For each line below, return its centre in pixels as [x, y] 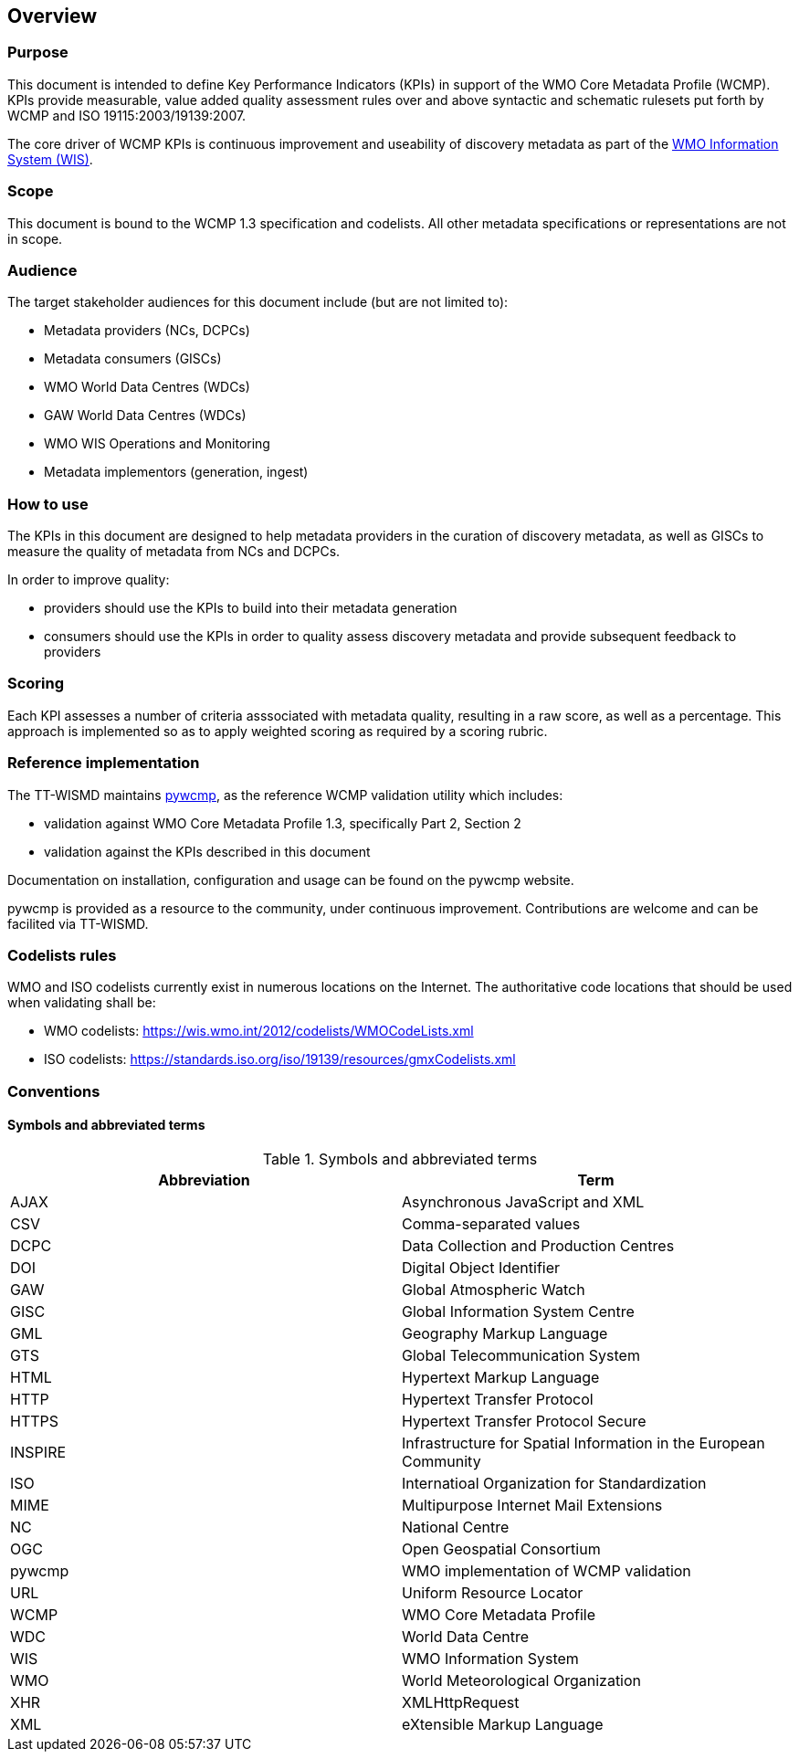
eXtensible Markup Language [503, 1724]
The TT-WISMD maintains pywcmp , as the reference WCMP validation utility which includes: [285, 795]
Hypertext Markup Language [501, 1377]
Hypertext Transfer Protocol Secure [524, 1421]
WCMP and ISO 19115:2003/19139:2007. [127, 115]
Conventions [54, 1091]
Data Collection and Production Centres [538, 1245]
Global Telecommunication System [521, 1355]
